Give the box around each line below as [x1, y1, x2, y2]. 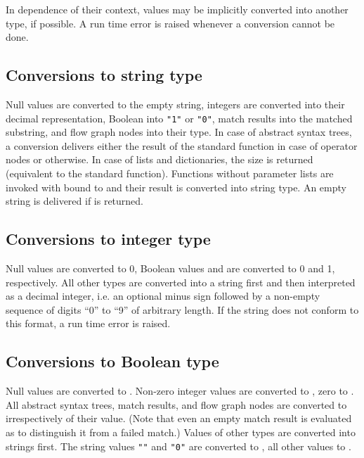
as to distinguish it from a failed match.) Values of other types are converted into [6, 424, 356, 439]
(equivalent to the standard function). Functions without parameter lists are [6, 166, 334, 181]
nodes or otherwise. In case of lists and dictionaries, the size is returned [6, 152, 313, 167]
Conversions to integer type [6, 228, 211, 250]
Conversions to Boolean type [6, 350, 219, 372]
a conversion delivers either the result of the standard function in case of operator [6, 138, 358, 153]
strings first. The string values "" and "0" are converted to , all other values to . [6, 438, 351, 453]
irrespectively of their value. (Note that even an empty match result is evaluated [6, 411, 352, 426]
